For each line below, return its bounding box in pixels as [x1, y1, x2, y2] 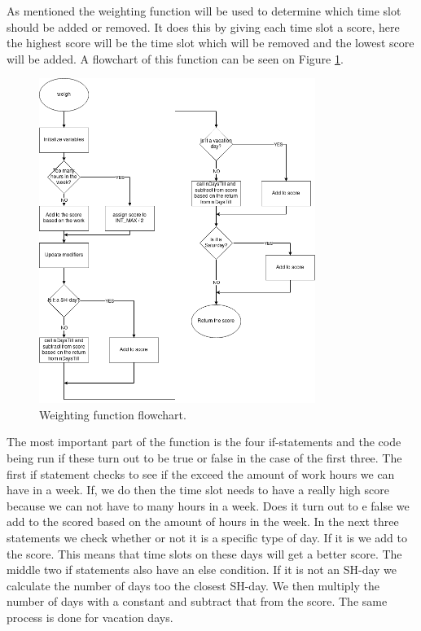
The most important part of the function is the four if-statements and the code [7, 433, 401, 450]
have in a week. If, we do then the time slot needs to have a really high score [7, 481, 390, 498]
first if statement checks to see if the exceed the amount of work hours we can [7, 465, 395, 482]
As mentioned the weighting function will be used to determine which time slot [7, 2, 401, 19]
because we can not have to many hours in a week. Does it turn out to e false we [7, 497, 410, 514]
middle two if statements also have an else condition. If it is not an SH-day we [7, 561, 397, 578]
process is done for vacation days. [7, 608, 173, 625]
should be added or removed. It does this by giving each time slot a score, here [7, 18, 400, 35]
